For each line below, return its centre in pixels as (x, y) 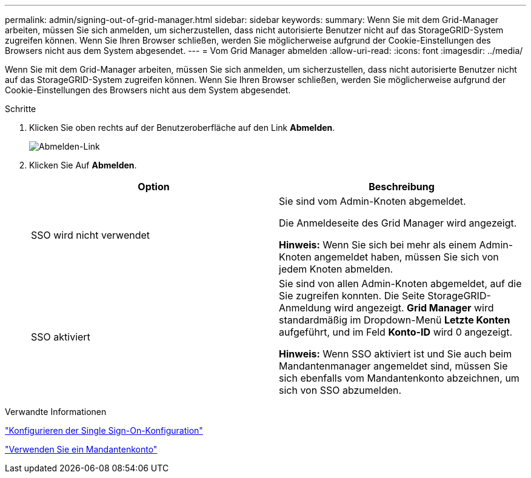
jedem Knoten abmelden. (336, 269)
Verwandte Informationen (56, 412)
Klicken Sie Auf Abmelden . (83, 165)
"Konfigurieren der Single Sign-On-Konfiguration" (104, 430)
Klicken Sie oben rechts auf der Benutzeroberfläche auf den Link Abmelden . (182, 128)
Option (154, 187)
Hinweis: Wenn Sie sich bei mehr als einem (378, 245)
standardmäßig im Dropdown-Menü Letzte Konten (395, 320)
